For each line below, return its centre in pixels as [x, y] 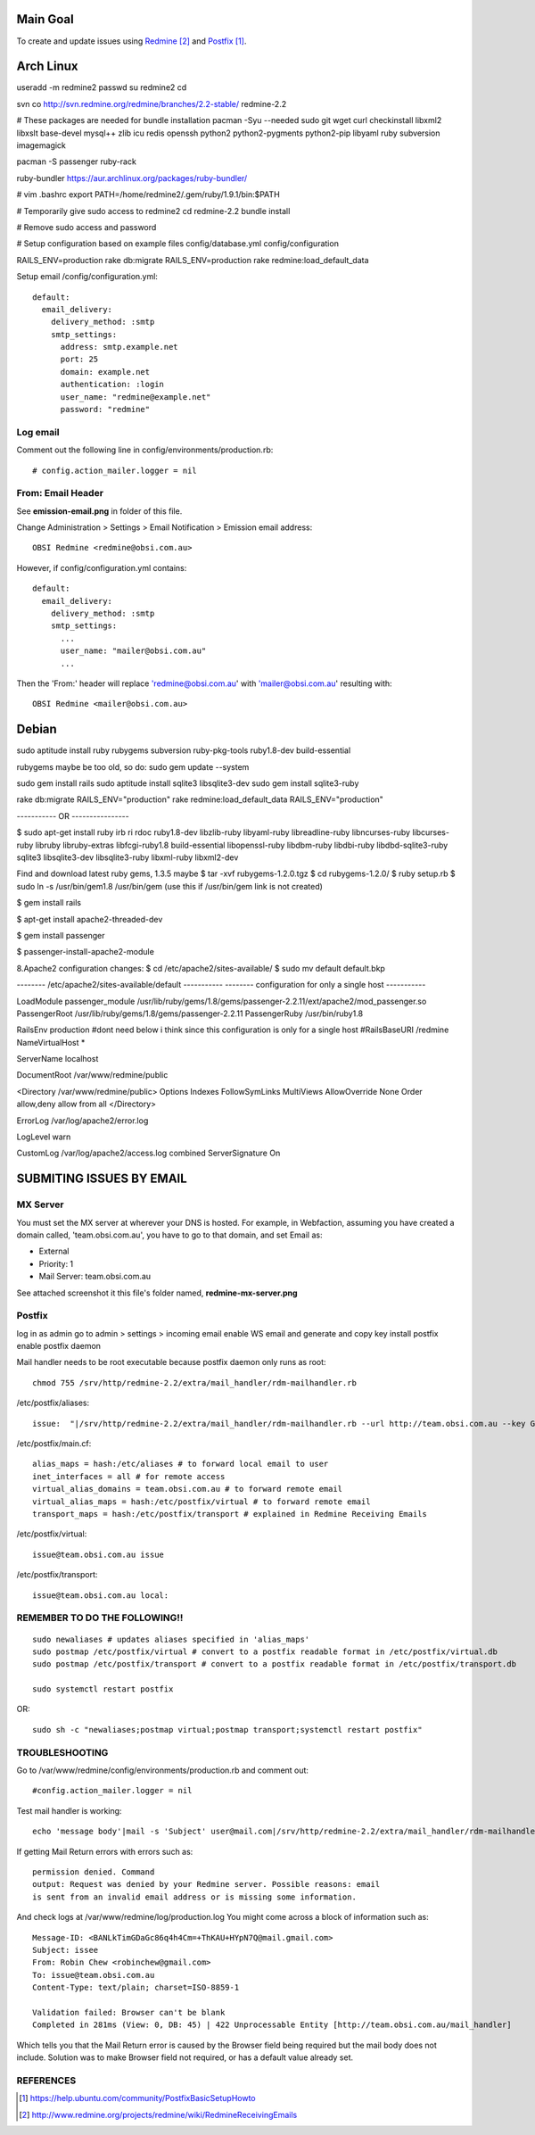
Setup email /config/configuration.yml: [87, 277]
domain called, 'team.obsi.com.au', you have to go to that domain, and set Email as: [169, 1235]
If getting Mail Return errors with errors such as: [105, 1851]
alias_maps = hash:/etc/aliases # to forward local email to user [181, 1464]
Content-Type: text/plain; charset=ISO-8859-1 [136, 1988]
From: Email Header [60, 493]
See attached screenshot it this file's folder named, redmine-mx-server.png [157, 1293]
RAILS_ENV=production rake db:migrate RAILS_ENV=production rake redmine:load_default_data [193, 260]
